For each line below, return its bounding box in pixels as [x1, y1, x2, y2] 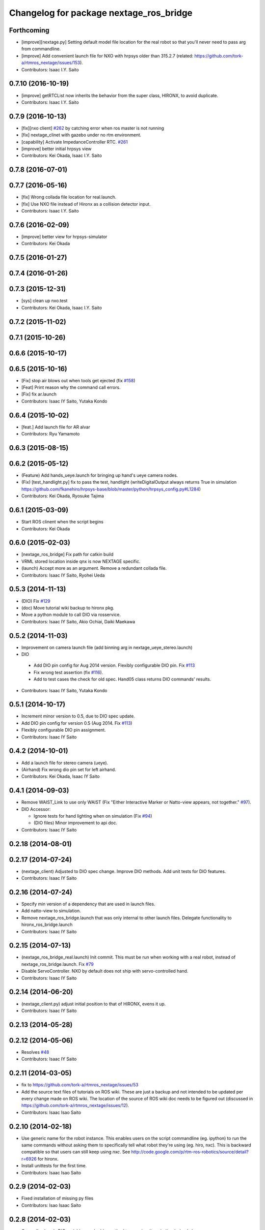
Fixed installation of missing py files [21, 1196, 94, 1201]
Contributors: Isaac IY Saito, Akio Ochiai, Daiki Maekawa [21, 618, 135, 624]
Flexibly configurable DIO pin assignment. [21, 727, 106, 733]
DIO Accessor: [21, 806, 51, 812]
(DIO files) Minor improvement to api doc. [33, 820, 117, 826]
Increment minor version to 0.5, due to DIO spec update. [21, 713, 135, 719]
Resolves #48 [21, 1049, 49, 1055]
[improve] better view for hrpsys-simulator [21, 234, 107, 240]
